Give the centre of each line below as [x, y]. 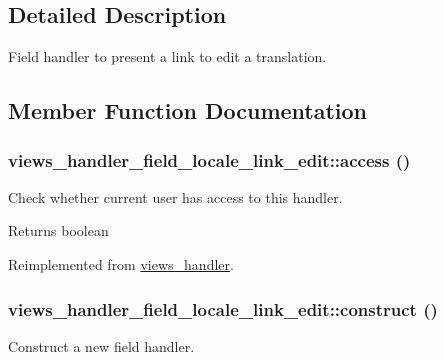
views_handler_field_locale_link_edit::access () [209, 159]
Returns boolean [58, 230]
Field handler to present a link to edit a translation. [167, 56]
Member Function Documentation [188, 110]
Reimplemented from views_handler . [121, 263]
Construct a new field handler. [101, 345]
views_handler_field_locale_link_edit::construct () [223, 308]
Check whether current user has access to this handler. [175, 196]
